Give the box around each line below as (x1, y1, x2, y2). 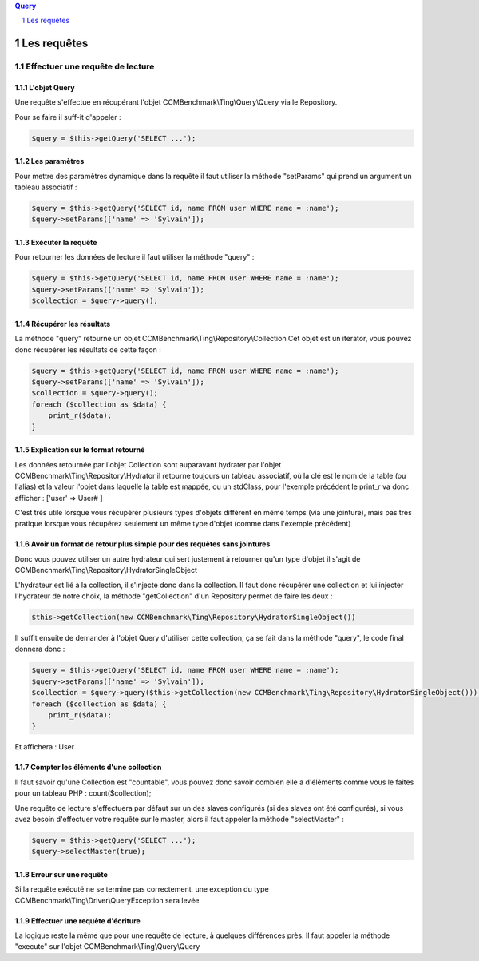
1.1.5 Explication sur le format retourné (14, 445, 145, 455)
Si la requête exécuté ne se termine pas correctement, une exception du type (14, 884, 269, 894)
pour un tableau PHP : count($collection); (14, 788, 152, 798)
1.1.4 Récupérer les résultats (14, 319, 111, 328)
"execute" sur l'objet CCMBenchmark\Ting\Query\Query (14, 942, 200, 951)
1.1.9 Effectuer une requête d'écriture (14, 915, 141, 926)
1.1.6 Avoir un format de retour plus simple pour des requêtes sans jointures (14, 539, 271, 549)
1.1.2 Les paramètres (14, 157, 85, 166)
